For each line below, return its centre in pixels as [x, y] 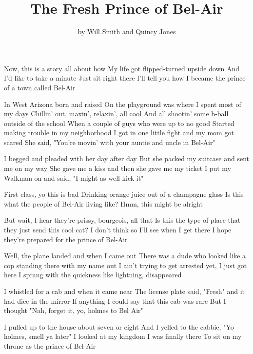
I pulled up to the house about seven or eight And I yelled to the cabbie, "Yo [119, 326]
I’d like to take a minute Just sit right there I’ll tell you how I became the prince [125, 78]
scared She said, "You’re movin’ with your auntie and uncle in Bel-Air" [110, 142]
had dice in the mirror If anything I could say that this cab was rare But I [115, 301]
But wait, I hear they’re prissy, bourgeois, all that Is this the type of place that [122, 220]
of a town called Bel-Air [40, 87]
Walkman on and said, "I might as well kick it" [74, 177]
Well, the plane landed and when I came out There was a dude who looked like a [125, 256]
